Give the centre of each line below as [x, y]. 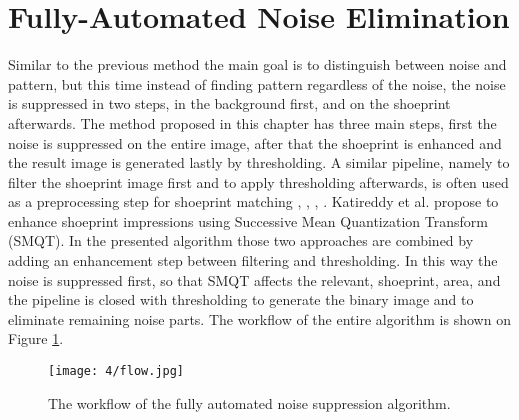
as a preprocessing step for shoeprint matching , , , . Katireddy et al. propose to [253, 201]
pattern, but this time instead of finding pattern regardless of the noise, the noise [257, 83]
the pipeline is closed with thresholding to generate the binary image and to [241, 299]
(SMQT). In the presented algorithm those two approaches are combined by [241, 240]
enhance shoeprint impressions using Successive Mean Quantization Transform [248, 220]
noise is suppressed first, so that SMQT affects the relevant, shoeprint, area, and [254, 279]
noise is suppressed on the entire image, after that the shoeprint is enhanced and [255, 142]
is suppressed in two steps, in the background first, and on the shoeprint [229, 103]
